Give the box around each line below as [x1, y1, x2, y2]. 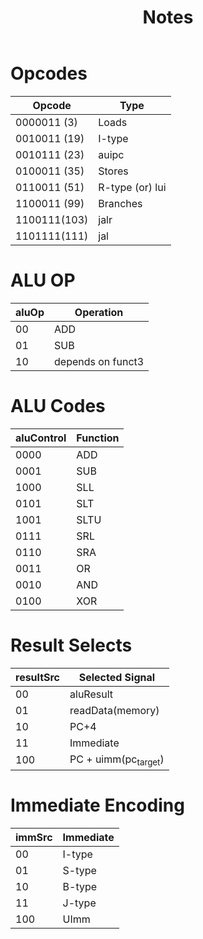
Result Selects [10, 634, 133, 656]
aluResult [69, 687, 113, 701]
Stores [98, 164, 129, 178]
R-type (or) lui [98, 180, 167, 194]
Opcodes [10, 62, 88, 85]
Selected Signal [78, 670, 156, 684]
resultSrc [15, 670, 61, 684]
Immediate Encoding [10, 794, 185, 817]
